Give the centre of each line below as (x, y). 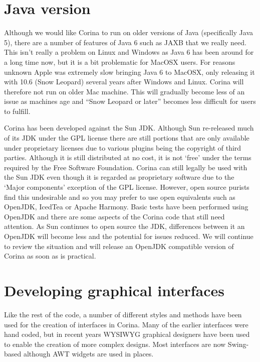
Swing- (238, 344)
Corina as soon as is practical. (50, 256)
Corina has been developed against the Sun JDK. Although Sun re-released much (129, 128)
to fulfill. (17, 111)
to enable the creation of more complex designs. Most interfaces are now (115, 344)
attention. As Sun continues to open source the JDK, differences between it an (124, 226)
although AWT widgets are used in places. (88, 354)
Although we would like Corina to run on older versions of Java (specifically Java (128, 32)
